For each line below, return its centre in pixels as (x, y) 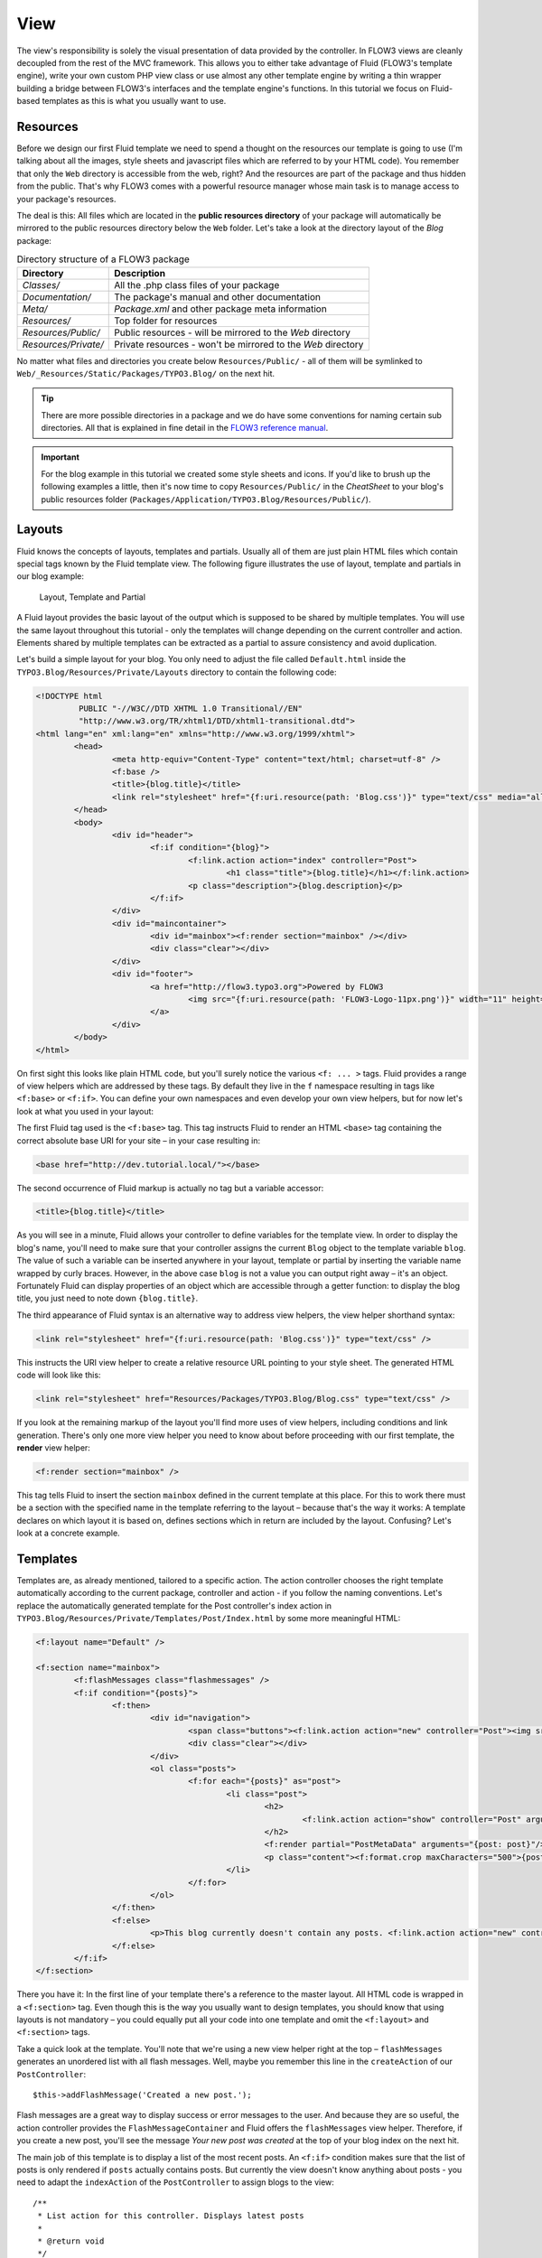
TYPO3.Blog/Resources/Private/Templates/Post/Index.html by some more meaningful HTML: (209, 1619)
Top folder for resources (166, 321)
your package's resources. (66, 199)
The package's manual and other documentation (217, 296)
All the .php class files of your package (197, 285)
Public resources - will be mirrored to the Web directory (233, 332)
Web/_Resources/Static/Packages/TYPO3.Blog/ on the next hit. (146, 373)
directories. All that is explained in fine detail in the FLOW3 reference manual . (185, 428)
